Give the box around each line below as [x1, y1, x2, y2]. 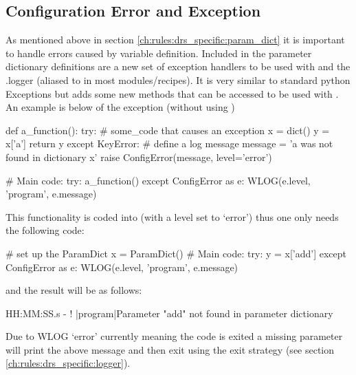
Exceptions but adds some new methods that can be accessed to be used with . [5, 86, 339, 100]
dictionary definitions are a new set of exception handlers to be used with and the [5, 59, 351, 74]
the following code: [5, 223, 85, 237]
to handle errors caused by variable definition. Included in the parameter [5, 45, 312, 60]
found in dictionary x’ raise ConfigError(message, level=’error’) [5, 149, 272, 164]
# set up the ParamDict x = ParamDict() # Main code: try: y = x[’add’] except [5, 246, 347, 260]
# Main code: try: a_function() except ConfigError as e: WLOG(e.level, [5, 173, 311, 187]
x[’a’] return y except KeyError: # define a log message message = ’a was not [5, 136, 333, 151]
